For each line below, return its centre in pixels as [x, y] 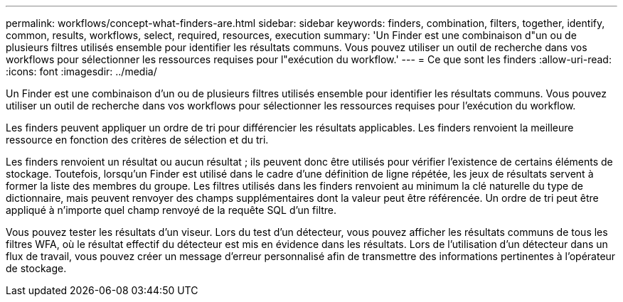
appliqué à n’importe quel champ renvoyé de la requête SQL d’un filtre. [171, 210]
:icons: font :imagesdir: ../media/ [81, 71]
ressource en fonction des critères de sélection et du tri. [137, 140]
